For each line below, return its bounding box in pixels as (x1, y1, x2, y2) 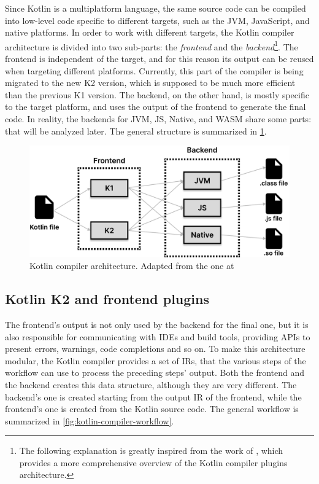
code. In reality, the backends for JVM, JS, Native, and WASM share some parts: (5, 112, 312, 125)
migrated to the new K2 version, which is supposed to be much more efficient (5, 76, 296, 89)
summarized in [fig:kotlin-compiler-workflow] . (5, 414, 174, 427)
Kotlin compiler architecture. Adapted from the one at (29, 259, 234, 272)
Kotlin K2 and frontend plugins (5, 289, 209, 308)
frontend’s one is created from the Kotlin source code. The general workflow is (5, 402, 299, 415)
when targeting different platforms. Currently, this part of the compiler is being (5, 64, 304, 77)
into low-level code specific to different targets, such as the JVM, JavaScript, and (5, 14, 310, 26)
